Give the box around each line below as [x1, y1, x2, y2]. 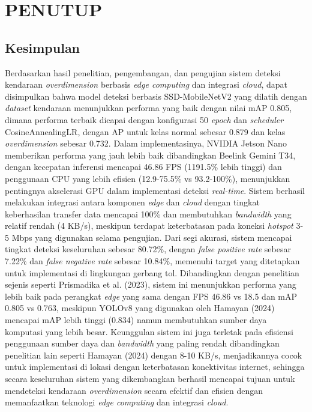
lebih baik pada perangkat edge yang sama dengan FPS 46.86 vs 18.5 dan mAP [5, 289, 298, 302]
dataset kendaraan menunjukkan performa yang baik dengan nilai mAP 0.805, [5, 101, 292, 114]
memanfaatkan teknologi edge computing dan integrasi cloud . [5, 396, 229, 408]
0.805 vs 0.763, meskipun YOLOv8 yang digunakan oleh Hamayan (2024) [5, 301, 275, 314]
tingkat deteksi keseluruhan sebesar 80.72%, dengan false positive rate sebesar [5, 243, 291, 255]
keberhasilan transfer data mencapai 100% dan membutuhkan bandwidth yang [5, 207, 292, 220]
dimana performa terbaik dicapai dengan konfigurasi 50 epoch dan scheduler [5, 113, 284, 126]
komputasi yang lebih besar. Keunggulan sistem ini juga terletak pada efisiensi [5, 325, 293, 338]
